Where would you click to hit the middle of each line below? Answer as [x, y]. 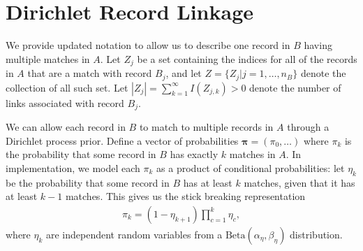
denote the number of [295, 87]
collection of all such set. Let [67, 87]
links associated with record [65, 102]
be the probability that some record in [88, 182]
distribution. [316, 234]
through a [308, 127]
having [318, 45]
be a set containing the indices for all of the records [247, 58]
